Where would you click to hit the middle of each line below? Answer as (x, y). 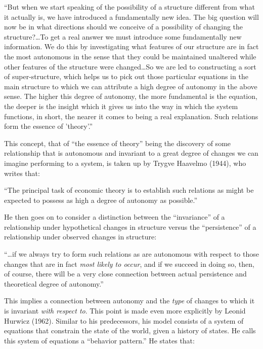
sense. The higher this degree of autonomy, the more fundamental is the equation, (131, 96)
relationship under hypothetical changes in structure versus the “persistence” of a (130, 226)
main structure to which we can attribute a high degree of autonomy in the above (131, 86)
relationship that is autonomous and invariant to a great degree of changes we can (131, 153)
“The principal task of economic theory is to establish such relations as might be (129, 190)
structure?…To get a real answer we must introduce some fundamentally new (123, 36)
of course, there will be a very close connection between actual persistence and (125, 274)
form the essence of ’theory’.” (49, 126)
